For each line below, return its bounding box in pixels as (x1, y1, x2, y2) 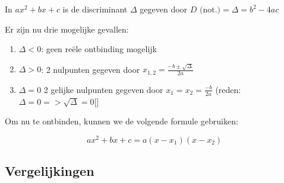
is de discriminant (62, 3, 128, 15)
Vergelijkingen (5, 162, 94, 180)
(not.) (200, 6, 221, 14)
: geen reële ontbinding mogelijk (41, 43, 157, 55)
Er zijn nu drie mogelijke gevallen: (5, 23, 129, 35)
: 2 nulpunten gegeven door (41, 63, 140, 75)
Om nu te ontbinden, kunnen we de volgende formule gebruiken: (5, 115, 238, 127)
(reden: (215, 83, 241, 95)
